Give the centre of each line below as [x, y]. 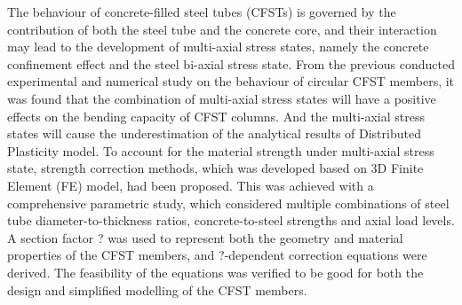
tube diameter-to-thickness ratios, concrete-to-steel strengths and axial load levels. [231, 220]
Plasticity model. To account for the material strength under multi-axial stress [221, 150]
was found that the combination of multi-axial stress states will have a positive [222, 98]
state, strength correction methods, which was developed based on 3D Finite [215, 168]
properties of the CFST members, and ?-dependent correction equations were [217, 255]
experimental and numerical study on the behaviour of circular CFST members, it [231, 81]
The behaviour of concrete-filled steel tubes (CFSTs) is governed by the [202, 12]
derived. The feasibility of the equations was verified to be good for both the [215, 272]
